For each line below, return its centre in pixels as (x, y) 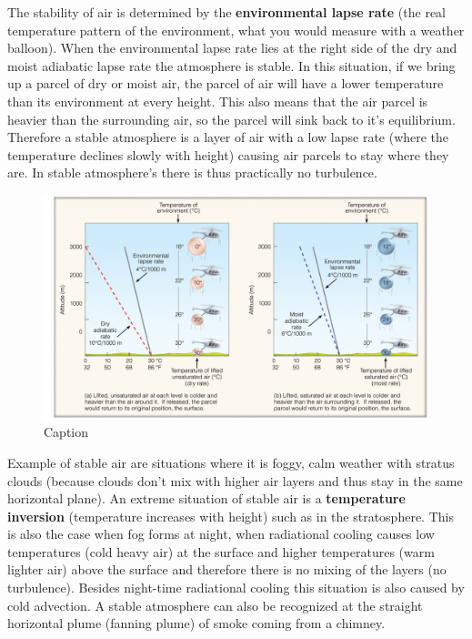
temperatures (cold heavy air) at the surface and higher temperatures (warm (221, 551)
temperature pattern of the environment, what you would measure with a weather (236, 30)
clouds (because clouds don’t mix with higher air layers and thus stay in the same (235, 480)
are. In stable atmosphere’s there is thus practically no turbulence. (192, 172)
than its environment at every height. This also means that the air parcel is (218, 101)
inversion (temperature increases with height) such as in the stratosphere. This (231, 516)
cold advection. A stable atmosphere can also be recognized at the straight (215, 605)
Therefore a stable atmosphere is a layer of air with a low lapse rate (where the (228, 137)
